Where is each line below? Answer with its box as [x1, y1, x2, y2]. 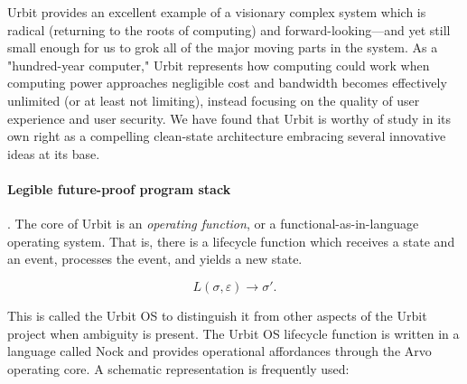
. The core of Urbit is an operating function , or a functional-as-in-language [7, 214, 419, 233]
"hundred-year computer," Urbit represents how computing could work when [7, 55, 430, 74]
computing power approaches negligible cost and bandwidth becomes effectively [7, 73, 447, 92]
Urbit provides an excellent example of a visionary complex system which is [7, 3, 426, 21]
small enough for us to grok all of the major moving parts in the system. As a [7, 38, 438, 57]
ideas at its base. [7, 144, 100, 163]
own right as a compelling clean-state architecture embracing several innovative [7, 126, 446, 145]
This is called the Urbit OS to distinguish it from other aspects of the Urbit [7, 305, 427, 324]
